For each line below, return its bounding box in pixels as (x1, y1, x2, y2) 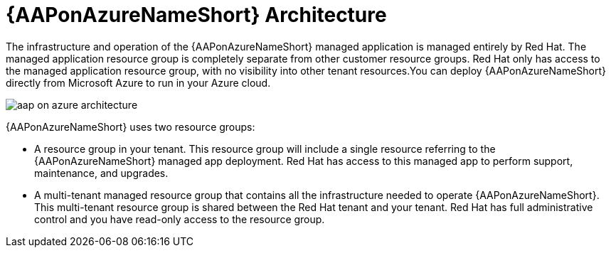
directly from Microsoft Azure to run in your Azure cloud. (6, 76, 271, 89)
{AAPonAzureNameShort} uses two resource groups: (6, 120, 255, 133)
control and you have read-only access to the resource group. (34, 212, 325, 225)
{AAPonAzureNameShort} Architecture (6, 3, 387, 27)
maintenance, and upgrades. (34, 166, 169, 179)
